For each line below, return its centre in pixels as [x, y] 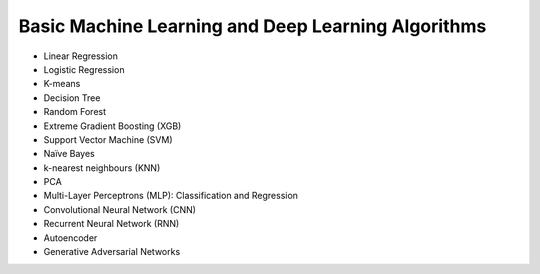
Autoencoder [70, 237]
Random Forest [75, 112]
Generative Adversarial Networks [112, 252]
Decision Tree [72, 97]
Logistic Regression [84, 69]
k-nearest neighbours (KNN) [102, 167]
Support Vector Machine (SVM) [108, 139]
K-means [62, 84]
